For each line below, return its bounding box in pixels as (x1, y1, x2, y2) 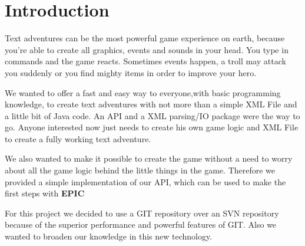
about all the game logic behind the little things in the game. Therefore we (5, 164, 276, 176)
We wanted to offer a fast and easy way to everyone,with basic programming (5, 86, 281, 99)
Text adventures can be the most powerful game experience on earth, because (5, 32, 285, 44)
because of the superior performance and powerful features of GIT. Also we (5, 218, 277, 231)
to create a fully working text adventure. (5, 132, 151, 145)
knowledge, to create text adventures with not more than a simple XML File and (5, 98, 297, 110)
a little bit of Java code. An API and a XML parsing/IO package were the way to (5, 109, 300, 122)
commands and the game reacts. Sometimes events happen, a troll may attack (5, 55, 286, 67)
